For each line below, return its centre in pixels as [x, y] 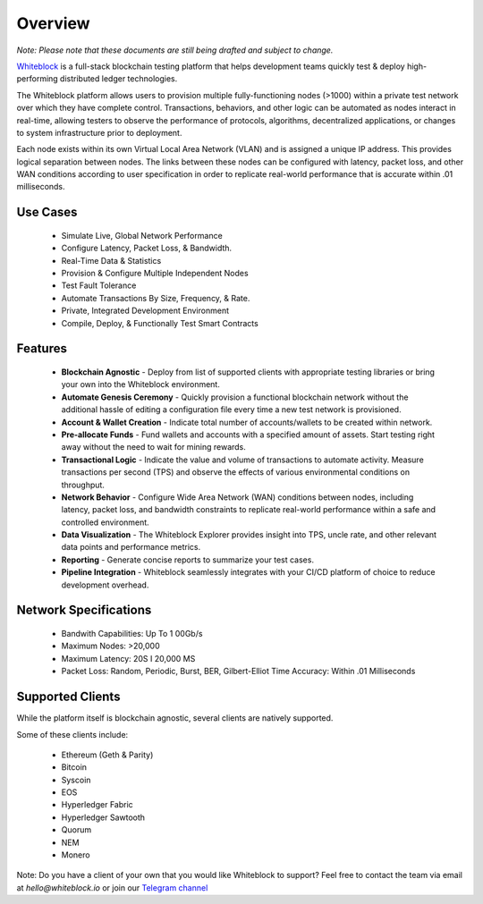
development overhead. [105, 585]
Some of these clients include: [72, 734]
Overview [53, 23]
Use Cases [47, 212]
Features [42, 349]
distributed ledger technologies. [119, 79]
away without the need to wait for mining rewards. [153, 447]
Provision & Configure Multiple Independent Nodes [155, 274]
